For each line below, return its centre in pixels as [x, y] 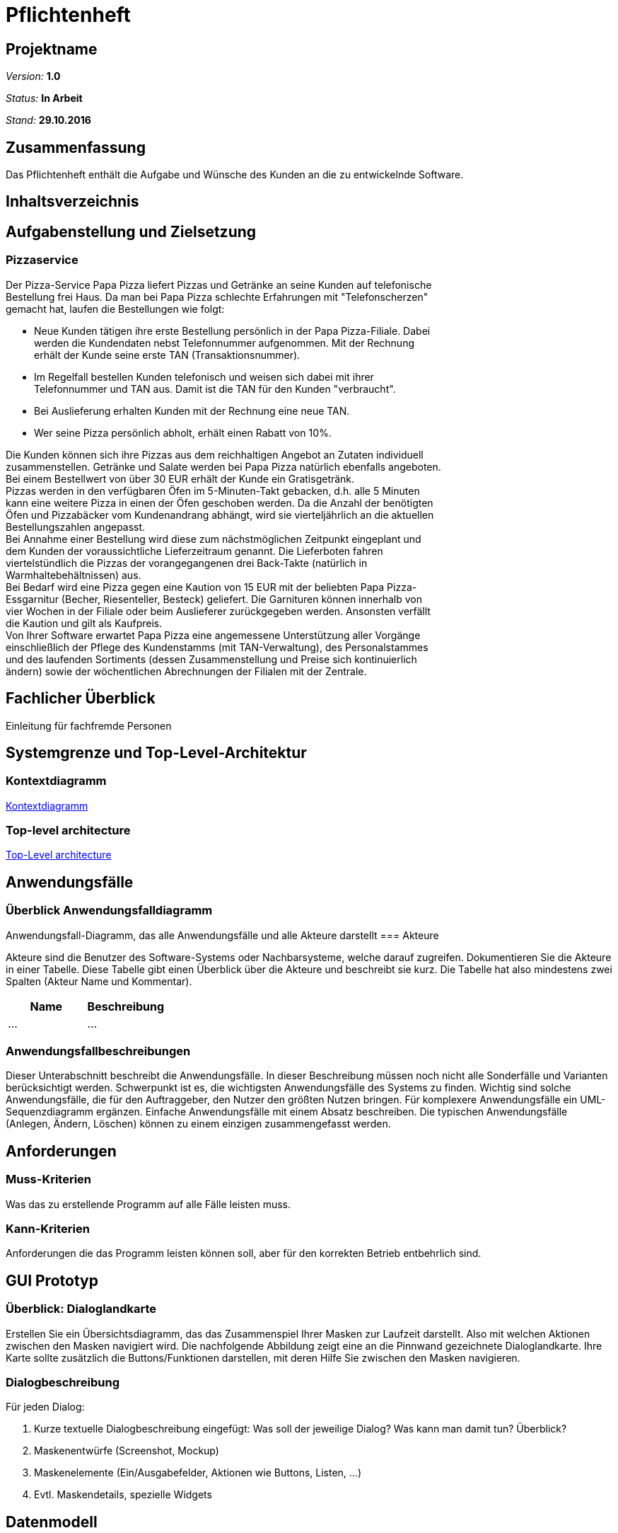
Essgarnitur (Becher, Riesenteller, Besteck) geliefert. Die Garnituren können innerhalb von [214, 599]
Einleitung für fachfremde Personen [89, 725]
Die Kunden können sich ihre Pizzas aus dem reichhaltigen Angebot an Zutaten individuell [215, 454]
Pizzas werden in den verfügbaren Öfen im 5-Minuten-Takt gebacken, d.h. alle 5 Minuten [213, 490]
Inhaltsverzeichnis [72, 202]
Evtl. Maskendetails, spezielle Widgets [123, 1495]
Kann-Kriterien [48, 1229]
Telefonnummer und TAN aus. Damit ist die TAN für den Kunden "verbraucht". [215, 389]
